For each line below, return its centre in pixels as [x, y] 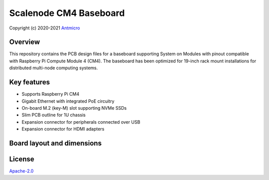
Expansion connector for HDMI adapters [63, 129]
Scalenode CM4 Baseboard [67, 13]
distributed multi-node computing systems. [54, 68]
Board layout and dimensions [56, 143]
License [22, 159]
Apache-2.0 [21, 171]
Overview [25, 42]
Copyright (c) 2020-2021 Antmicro [45, 28]
